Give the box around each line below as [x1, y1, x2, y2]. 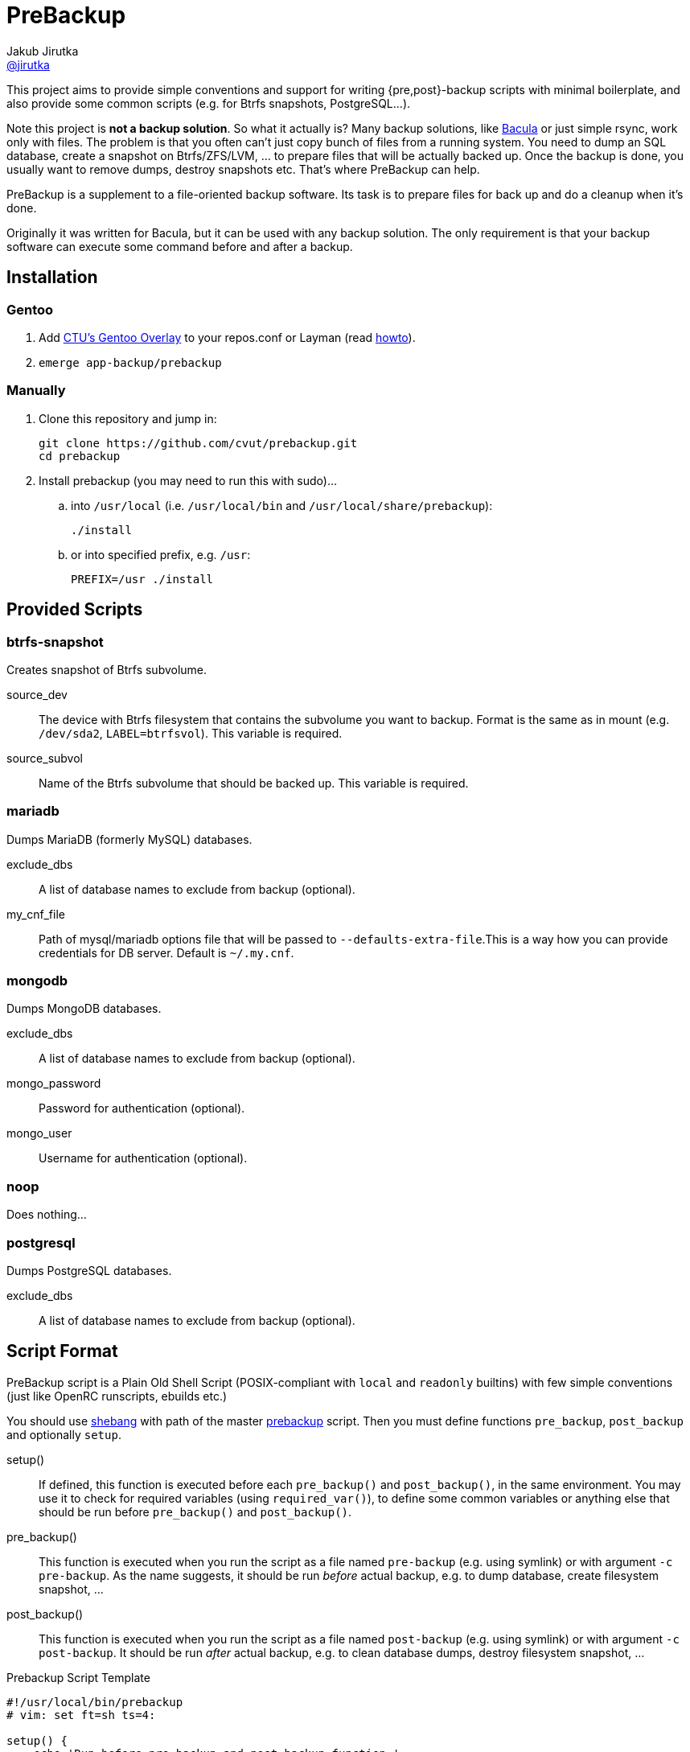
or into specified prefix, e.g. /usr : [71, 547, 251, 561]
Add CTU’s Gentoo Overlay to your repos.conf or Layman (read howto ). [39, 330, 416, 344]
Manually [6, 382, 66, 399]
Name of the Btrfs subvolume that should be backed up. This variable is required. [39, 775, 469, 790]
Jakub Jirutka [6, 43, 79, 58]
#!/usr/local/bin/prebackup [6, 1695, 183, 1709]
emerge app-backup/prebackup [39, 356, 222, 369]
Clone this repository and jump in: [39, 411, 217, 426]
